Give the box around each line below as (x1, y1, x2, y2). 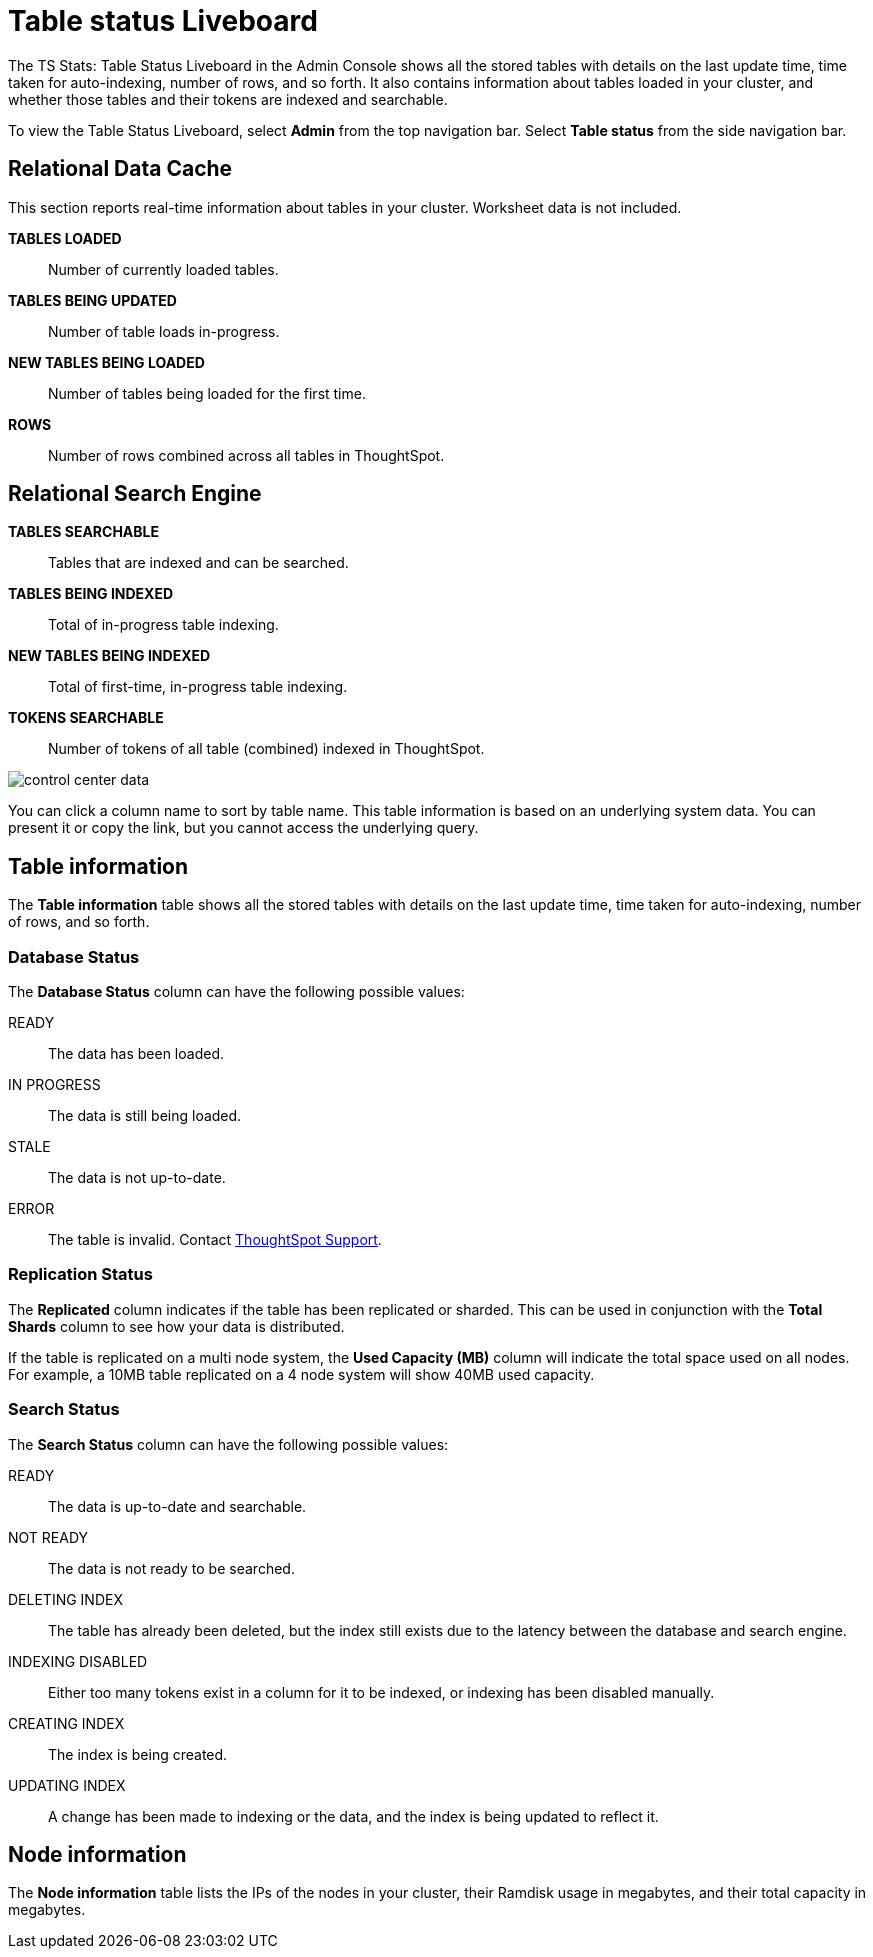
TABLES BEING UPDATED (8, 291, 177, 309)
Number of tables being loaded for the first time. (48, 384, 366, 402)
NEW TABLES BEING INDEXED (8, 647, 211, 665)
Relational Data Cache (8, 156, 233, 182)
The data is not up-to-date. (48, 1169, 226, 1187)
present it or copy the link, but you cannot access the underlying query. (8, 819, 479, 837)
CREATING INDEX (8, 1714, 125, 1732)
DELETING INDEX (8, 1590, 123, 1608)
